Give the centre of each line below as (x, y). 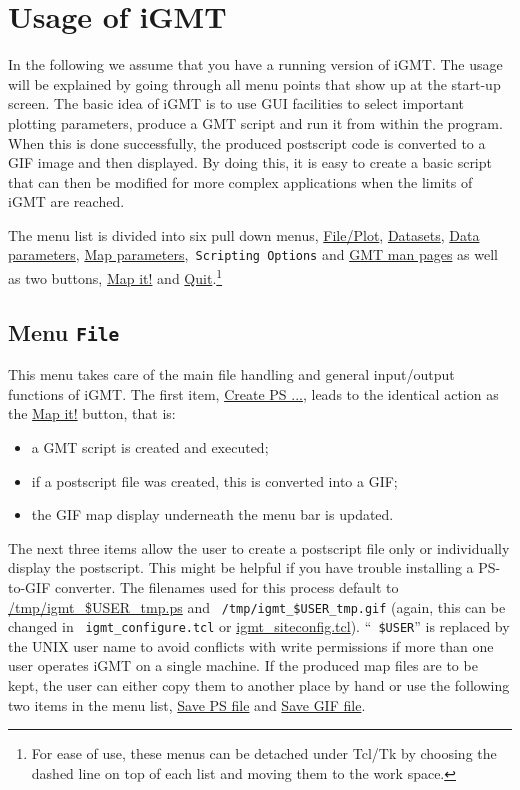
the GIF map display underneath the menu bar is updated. (212, 514)
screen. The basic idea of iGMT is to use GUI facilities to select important (236, 103)
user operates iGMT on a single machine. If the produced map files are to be (243, 665)
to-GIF (29, 586)
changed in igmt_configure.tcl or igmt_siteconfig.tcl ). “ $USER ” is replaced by (259, 626)
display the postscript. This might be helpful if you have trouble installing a (241, 567)
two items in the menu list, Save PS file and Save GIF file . (187, 704)
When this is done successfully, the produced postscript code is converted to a (247, 142)
